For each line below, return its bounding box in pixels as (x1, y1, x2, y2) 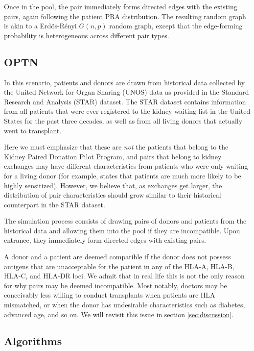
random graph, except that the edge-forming (109, 21, 243, 31)
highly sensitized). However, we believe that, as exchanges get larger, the (4, 180, 222, 190)
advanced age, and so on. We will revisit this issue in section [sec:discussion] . (4, 309, 234, 319)
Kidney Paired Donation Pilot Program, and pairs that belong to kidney (4, 151, 222, 161)
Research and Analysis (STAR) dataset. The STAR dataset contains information (4, 96, 246, 106)
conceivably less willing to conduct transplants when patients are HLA (4, 290, 215, 300)
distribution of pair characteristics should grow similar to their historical (4, 190, 221, 200)
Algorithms (4, 333, 62, 348)
